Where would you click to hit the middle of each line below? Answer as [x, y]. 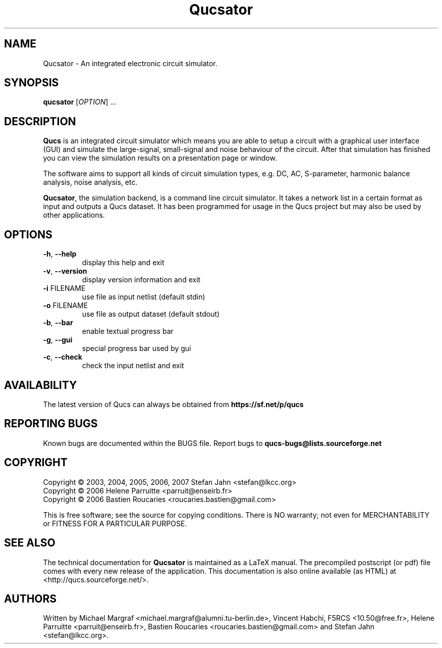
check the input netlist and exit [133, 366]
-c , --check [63, 357]
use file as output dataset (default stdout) [151, 314]
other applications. [74, 215]
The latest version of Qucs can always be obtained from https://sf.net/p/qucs [173, 404]
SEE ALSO [30, 543]
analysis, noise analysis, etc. [90, 182]
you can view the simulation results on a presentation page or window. [160, 158]
